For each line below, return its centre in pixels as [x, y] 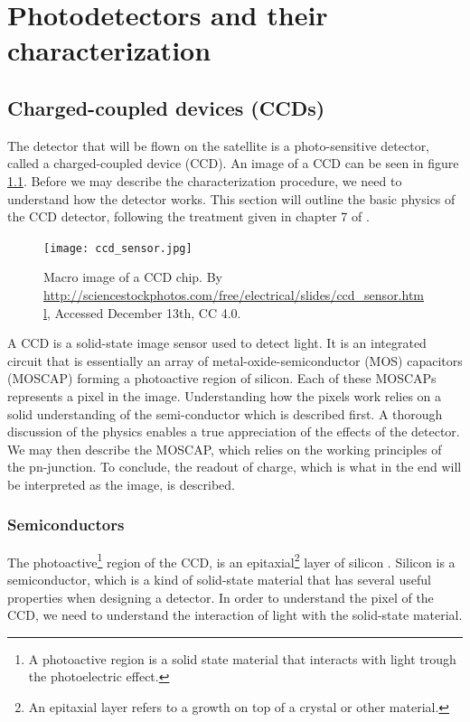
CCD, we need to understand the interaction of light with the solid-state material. [235, 615]
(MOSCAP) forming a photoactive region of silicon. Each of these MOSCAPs [222, 378]
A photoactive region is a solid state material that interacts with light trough [242, 658]
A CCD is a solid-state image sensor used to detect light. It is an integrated [217, 343]
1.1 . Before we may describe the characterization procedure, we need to [205, 180]
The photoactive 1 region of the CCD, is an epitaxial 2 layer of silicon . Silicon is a [231, 560]
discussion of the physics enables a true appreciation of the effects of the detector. [234, 431]
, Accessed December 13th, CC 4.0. [144, 312]
